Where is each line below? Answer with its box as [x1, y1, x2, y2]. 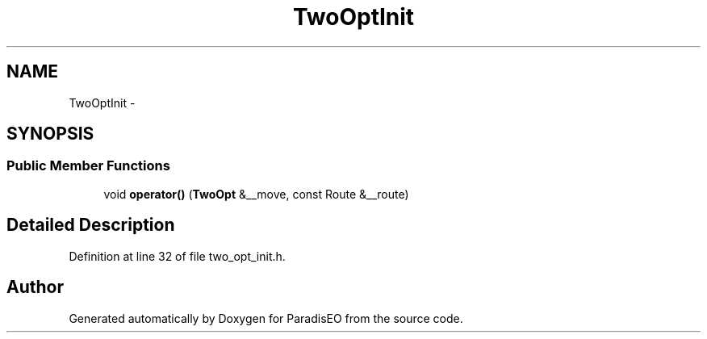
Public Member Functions [6, 157, 170, 174]
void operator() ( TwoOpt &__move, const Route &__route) [103, 186, 409, 201]
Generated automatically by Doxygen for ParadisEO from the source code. [69, 311, 463, 325]
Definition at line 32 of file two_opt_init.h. [69, 249, 286, 263]
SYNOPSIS [6, 123, 94, 144]
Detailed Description [6, 215, 175, 236]
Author [6, 277, 64, 298]
